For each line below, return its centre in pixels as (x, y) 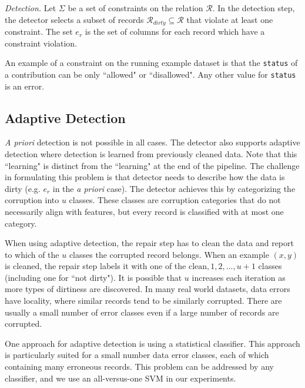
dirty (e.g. (23, 188)
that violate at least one (230, 19)
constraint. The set (39, 31)
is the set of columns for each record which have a (175, 31)
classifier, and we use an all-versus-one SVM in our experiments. (120, 378)
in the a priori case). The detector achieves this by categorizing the (174, 188)
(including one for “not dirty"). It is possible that (93, 277)
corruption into (32, 200)
